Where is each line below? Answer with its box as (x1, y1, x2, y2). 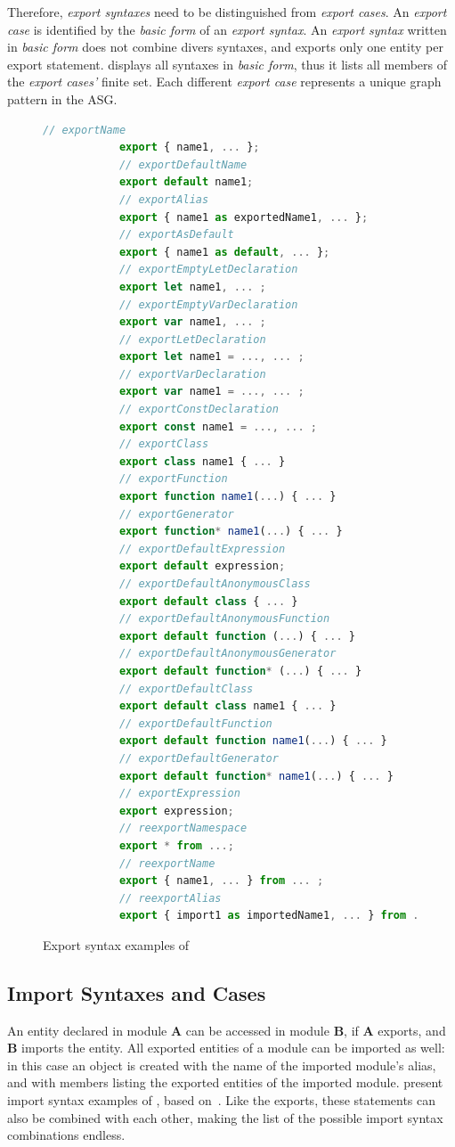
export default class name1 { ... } (118, 700, 337, 713)
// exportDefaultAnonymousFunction (118, 612, 330, 626)
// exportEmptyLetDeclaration (118, 263, 298, 276)
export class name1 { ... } (118, 455, 286, 468)
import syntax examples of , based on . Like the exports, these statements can (7, 1091, 436, 1110)
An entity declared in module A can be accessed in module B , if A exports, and (7, 1020, 446, 1039)
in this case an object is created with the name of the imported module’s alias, (7, 1055, 436, 1074)
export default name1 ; (118, 176, 254, 189)
